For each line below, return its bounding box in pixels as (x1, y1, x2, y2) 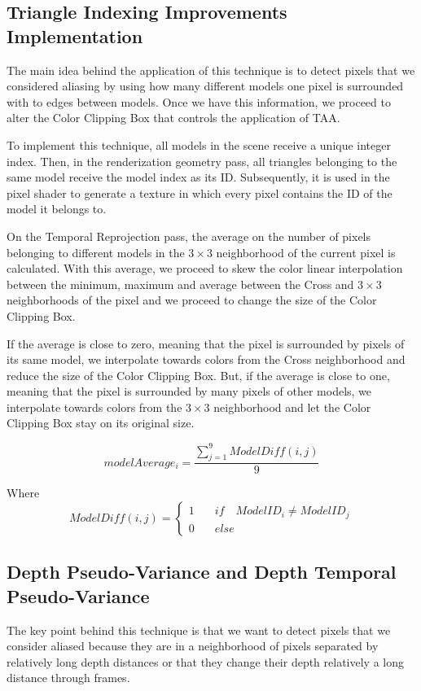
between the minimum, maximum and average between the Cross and (7, 275, 354, 292)
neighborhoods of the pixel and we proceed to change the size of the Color (7, 291, 377, 308)
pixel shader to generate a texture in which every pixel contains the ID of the (7, 184, 392, 201)
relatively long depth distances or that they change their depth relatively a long (7, 653, 404, 670)
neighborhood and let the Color (213, 398, 371, 415)
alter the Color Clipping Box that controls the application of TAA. (7, 109, 340, 126)
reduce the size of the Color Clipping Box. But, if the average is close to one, (7, 366, 390, 383)
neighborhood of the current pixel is (216, 243, 396, 260)
